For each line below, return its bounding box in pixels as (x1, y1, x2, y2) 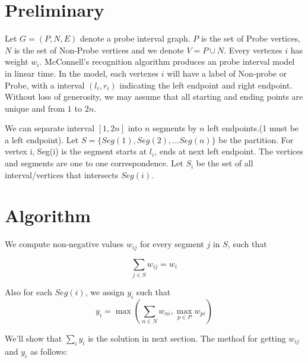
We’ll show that (5, 332, 62, 344)
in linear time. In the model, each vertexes (5, 67, 159, 79)
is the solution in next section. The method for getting (88, 332, 286, 344)
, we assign (85, 286, 125, 298)
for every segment (139, 238, 204, 250)
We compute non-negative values (5, 238, 124, 250)
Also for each (5, 286, 52, 298)
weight (5, 55, 28, 68)
